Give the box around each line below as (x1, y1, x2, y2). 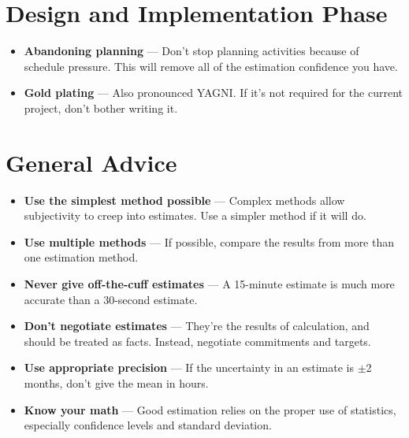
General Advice (6, 146, 177, 178)
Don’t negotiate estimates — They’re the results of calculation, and (24, 317, 370, 334)
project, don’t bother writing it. (24, 99, 178, 116)
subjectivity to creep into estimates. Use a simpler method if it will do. (24, 207, 366, 224)
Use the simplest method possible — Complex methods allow (24, 191, 345, 208)
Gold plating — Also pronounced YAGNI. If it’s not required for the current (24, 84, 403, 101)
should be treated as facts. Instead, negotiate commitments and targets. (24, 332, 371, 349)
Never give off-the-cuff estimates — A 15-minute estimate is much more (24, 276, 395, 291)
